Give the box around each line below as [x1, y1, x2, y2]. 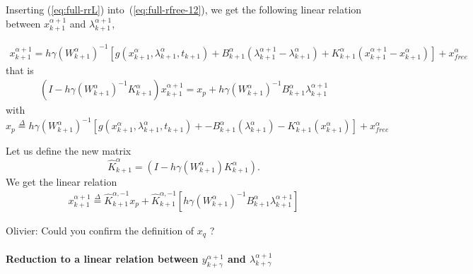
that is [6, 62, 34, 77]
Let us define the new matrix [6, 143, 132, 158]
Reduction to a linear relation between [6, 251, 199, 266]
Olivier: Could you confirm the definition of [6, 222, 194, 237]
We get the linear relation [6, 174, 117, 189]
